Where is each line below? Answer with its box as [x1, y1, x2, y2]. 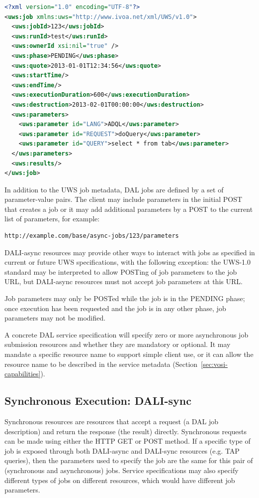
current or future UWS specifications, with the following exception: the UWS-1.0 [4, 257, 251, 267]
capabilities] [4, 368, 41, 379]
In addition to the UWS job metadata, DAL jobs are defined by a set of [4, 184, 224, 194]
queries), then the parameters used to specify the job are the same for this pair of [4, 455, 253, 466]
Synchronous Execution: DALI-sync [4, 393, 192, 408]
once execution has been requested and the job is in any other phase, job [4, 303, 226, 313]
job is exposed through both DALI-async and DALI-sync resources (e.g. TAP [4, 445, 240, 456]
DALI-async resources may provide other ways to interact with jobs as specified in [4, 247, 255, 257]
